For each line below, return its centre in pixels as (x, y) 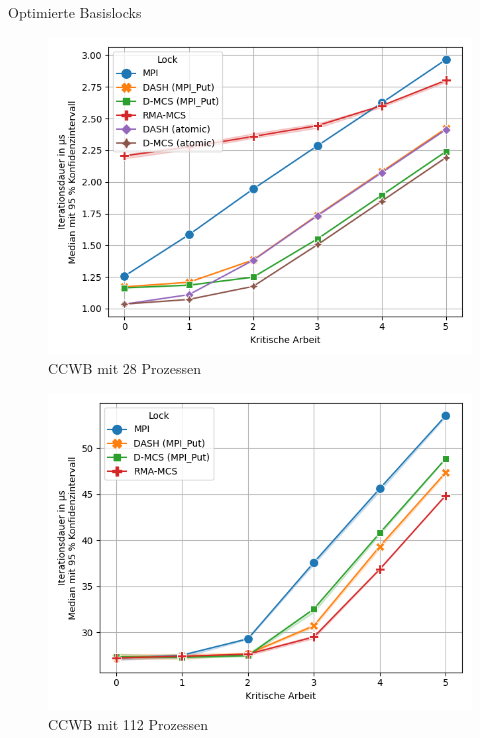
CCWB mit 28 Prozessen (124, 368)
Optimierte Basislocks (75, 12)
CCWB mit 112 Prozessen (128, 724)
